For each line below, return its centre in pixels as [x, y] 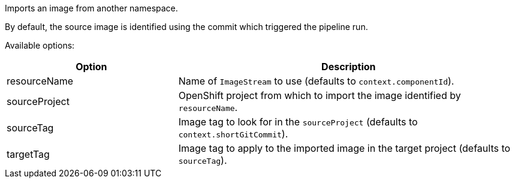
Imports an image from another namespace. [91, 8]
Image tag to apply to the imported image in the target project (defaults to [344, 148]
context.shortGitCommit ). [233, 134]
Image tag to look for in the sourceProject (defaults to [298, 122]
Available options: [40, 45]
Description [349, 67]
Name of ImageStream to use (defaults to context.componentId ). [316, 81]
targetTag [28, 154]
